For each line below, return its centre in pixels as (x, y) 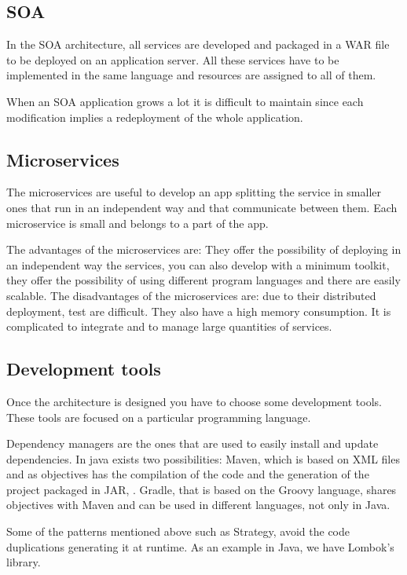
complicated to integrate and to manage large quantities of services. (169, 326)
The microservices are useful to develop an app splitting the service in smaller (194, 192)
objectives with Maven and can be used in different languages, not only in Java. (198, 505)
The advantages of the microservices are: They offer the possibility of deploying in (204, 249)
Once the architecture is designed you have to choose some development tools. (194, 401)
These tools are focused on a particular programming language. (159, 417)
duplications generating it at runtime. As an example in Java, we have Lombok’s (200, 546)
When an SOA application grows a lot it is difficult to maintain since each (185, 101)
